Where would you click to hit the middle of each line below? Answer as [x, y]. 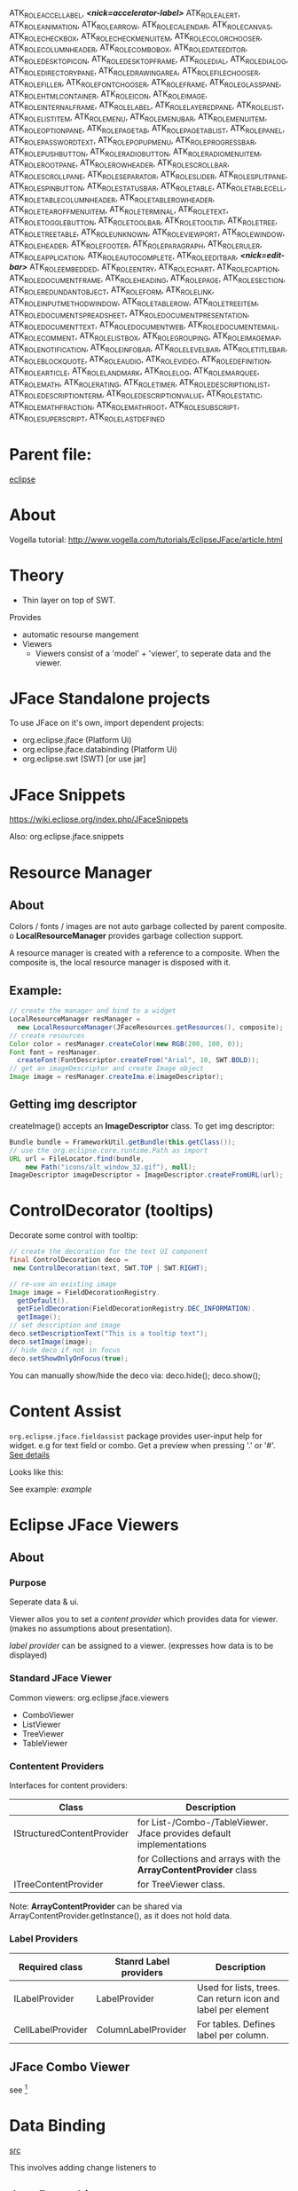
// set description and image [65, 1326]
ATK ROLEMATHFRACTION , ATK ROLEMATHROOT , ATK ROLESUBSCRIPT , [125, 406]
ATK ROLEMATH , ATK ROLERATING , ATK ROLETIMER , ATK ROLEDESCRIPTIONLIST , [140, 383]
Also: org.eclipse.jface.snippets [67, 837]
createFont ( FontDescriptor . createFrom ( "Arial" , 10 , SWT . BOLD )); [138, 1060]
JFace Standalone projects [110, 698]
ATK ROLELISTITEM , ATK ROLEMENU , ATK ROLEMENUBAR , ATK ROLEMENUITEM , [138, 117]
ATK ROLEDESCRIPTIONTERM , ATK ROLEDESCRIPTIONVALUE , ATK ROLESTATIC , [136, 394]
